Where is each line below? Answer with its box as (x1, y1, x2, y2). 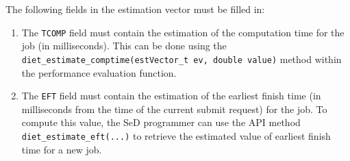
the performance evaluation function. (21, 65, 177, 79)
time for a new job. (21, 142, 102, 156)
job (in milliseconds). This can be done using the (21, 38, 227, 53)
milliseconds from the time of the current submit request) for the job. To (21, 101, 327, 116)
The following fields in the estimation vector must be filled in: (5, 2, 265, 16)
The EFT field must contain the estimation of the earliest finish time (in (21, 88, 321, 103)
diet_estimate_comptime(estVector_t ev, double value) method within (21, 51, 342, 66)
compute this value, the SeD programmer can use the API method (21, 115, 301, 129)
